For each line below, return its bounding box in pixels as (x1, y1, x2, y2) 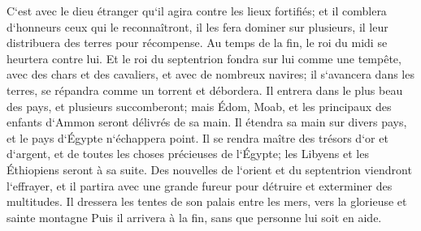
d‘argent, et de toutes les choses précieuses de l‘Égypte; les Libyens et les (7, 145, 369, 162)
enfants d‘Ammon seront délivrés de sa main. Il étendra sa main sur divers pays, (7, 113, 407, 130)
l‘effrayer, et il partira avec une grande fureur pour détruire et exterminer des (7, 177, 393, 194)
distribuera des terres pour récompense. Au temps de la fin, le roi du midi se (7, 34, 388, 51)
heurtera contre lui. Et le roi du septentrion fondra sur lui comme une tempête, (7, 49, 401, 66)
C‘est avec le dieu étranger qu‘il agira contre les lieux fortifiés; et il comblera (7, 2, 387, 19)
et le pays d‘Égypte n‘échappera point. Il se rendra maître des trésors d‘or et (7, 129, 388, 146)
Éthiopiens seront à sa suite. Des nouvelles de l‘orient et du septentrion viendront (7, 160, 412, 178)
